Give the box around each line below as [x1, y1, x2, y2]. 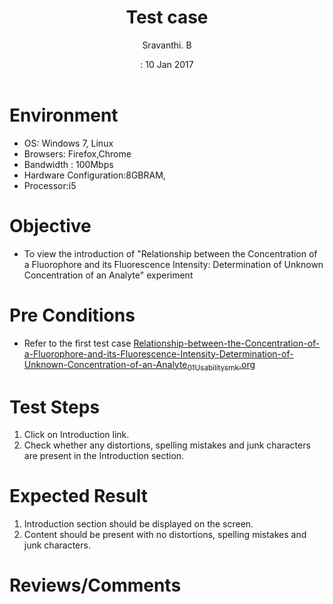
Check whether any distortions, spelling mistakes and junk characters [23, 439, 311, 451]
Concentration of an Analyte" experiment [23, 269, 194, 281]
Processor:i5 [23, 179, 77, 191]
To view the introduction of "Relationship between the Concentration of [23, 247, 318, 260]
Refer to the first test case [23, 337, 132, 349]
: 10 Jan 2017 [140, 58, 194, 70]
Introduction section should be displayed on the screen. [23, 518, 254, 530]
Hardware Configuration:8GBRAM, [23, 169, 166, 181]
